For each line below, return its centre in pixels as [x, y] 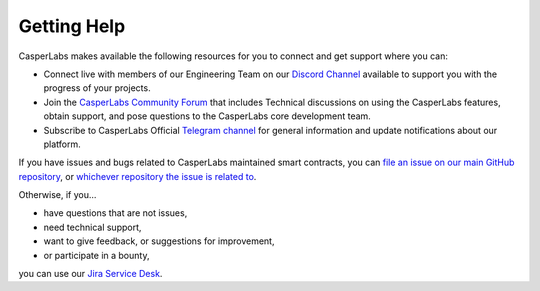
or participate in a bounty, [96, 255]
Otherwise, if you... [57, 195]
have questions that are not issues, [115, 213]
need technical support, [92, 227]
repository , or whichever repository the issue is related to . [137, 176]
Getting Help [72, 26]
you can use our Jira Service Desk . [90, 274]
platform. [62, 144]
